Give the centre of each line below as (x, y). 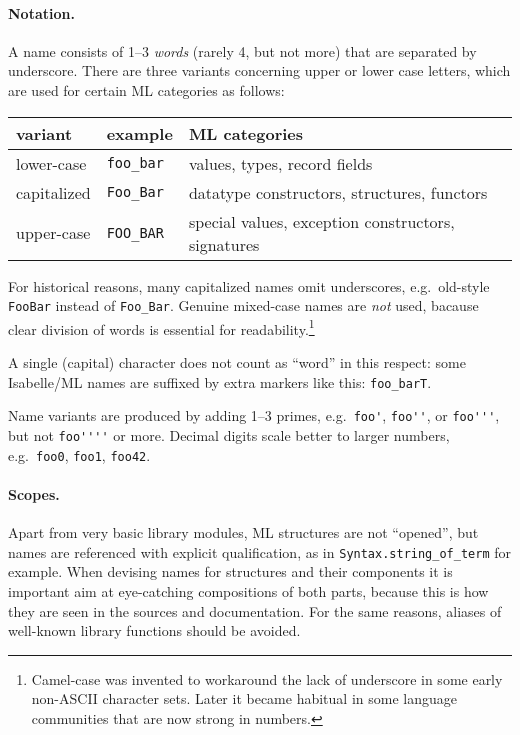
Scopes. (34, 493)
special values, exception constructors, (321, 221)
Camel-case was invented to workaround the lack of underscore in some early (267, 678)
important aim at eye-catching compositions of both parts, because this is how (248, 590)
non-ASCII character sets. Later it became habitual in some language (244, 698)
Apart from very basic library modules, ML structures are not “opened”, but (243, 532)
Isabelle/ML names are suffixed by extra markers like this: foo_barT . (220, 381)
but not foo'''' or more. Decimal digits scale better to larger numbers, (229, 434)
